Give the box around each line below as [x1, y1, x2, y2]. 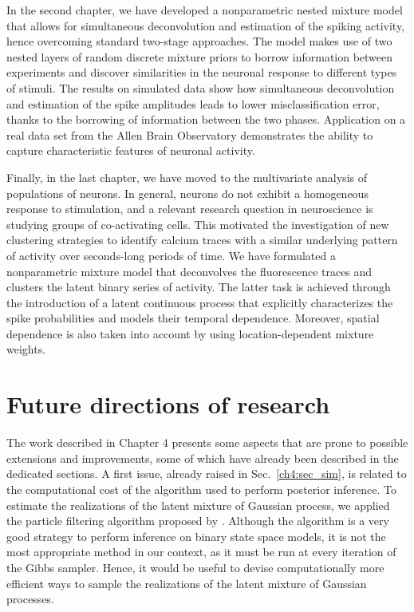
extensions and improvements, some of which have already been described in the [6, 449, 399, 466]
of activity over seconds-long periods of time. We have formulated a [6, 247, 336, 263]
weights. [6, 341, 46, 357]
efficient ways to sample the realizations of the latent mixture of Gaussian [6, 574, 367, 591]
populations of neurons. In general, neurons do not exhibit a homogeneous [6, 184, 369, 201]
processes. [6, 590, 54, 607]
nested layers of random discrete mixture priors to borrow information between [6, 48, 393, 65]
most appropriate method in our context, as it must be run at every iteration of [6, 543, 396, 560]
